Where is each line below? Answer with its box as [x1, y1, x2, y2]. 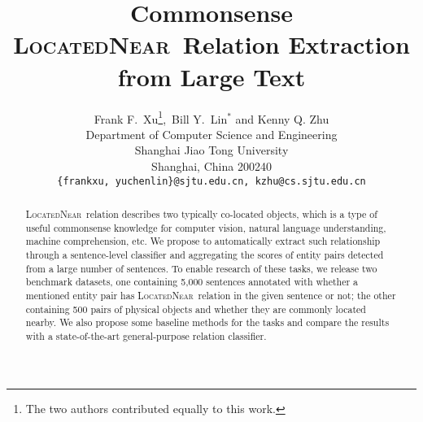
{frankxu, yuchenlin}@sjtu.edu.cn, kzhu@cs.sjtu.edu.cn [57, 175, 366, 187]
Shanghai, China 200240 [151, 157, 272, 174]
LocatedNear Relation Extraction [13, 28, 410, 61]
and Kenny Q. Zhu [235, 110, 329, 127]
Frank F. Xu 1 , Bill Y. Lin [94, 107, 228, 127]
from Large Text [117, 59, 306, 93]
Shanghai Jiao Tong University [134, 141, 289, 159]
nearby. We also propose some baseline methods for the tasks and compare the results [25, 315, 390, 329]
